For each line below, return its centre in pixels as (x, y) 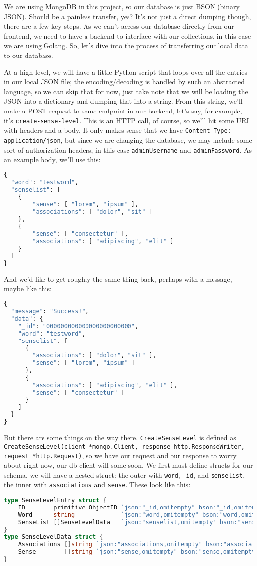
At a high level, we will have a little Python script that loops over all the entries (126, 72)
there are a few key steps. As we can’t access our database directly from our (119, 26)
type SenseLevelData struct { (54, 537)
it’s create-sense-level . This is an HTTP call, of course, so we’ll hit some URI (127, 120)
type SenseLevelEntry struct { (55, 500)
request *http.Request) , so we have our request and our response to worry (120, 455)
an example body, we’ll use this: (52, 159)
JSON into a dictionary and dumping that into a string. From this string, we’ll (123, 101)
